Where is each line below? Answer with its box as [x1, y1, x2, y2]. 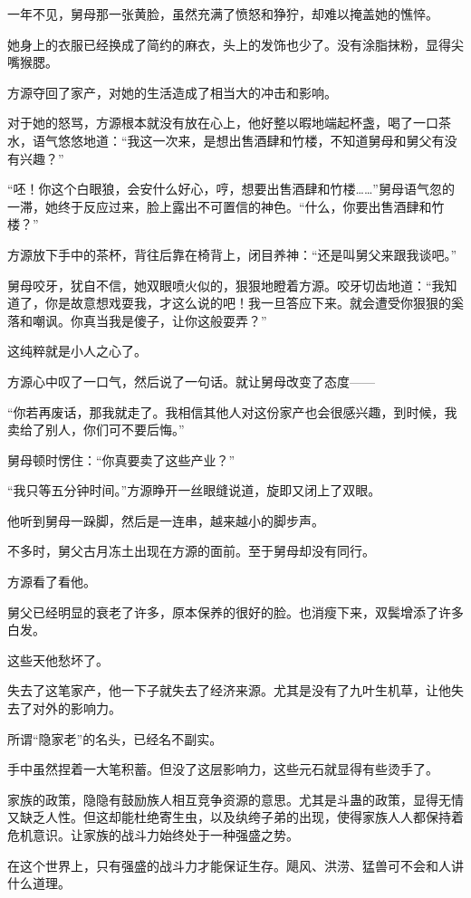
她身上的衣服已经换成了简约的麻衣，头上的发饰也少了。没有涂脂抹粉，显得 [7, 34, 451, 53]
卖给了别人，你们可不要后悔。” [7, 420, 185, 439]
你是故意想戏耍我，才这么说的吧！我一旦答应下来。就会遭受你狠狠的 [44, 293, 451, 312]
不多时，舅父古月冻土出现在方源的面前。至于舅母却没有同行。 [7, 541, 375, 560]
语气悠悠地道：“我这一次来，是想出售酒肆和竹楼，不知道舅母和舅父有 [32, 130, 445, 149]
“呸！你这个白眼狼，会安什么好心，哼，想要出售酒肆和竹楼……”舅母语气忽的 [7, 179, 455, 198]
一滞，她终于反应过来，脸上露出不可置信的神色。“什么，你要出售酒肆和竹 [7, 196, 445, 215]
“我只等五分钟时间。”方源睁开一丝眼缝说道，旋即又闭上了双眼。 [7, 481, 381, 500]
